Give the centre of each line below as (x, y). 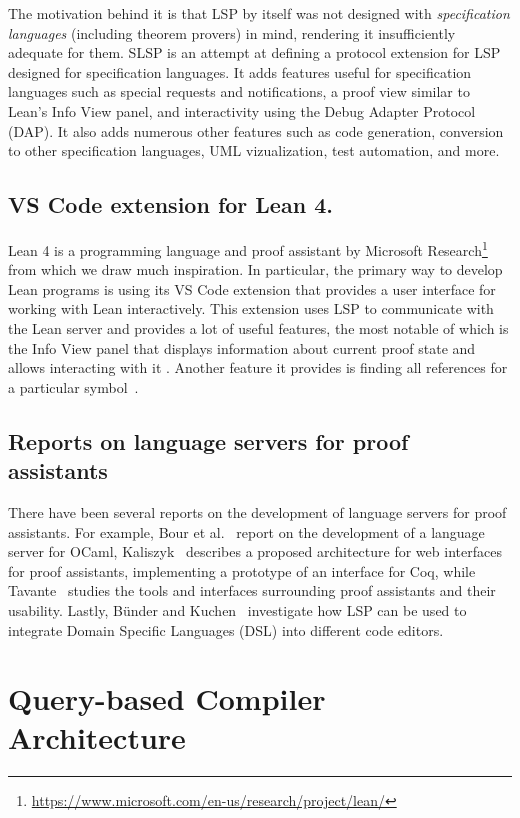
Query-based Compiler (167, 698)
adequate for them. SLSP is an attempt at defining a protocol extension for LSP (254, 52)
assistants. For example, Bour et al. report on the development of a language (246, 531)
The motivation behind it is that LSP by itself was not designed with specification (259, 13)
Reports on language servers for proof (208, 440)
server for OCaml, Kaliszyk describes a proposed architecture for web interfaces (255, 551)
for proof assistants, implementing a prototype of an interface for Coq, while (242, 570)
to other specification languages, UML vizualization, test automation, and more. (254, 150)
